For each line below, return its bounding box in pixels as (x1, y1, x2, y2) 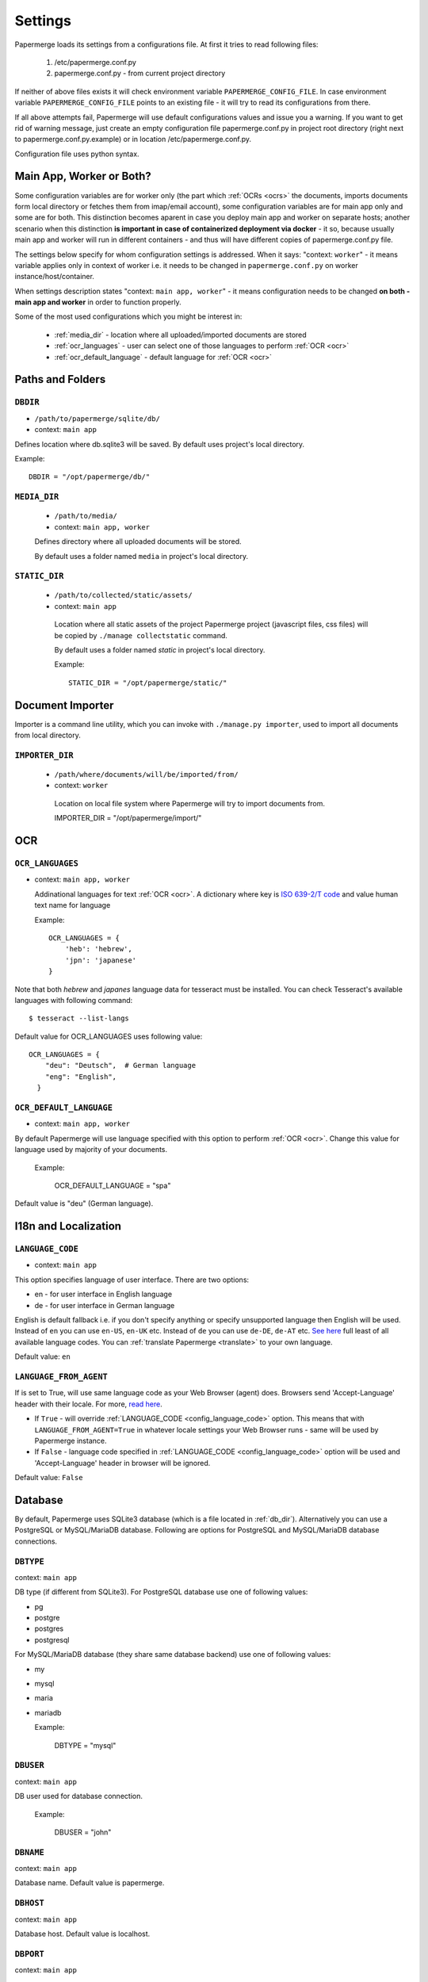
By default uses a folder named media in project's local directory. (34, 551, 249, 561)
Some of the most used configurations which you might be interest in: (14, 312, 243, 321)
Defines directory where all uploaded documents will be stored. (34, 537, 242, 546)
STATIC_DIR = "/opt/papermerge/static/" (68, 678, 227, 687)
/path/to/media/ (54, 511, 118, 521)
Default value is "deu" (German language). (14, 1199, 154, 1208)
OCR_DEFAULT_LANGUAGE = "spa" (54, 1180, 171, 1190)
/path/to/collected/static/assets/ (54, 591, 193, 600)
